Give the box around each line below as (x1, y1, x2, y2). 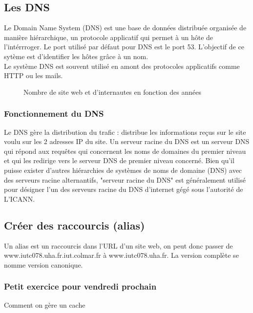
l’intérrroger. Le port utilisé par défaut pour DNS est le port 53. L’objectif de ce (4, 42, 244, 52)
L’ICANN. (4, 193, 35, 204)
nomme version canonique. (4, 259, 83, 270)
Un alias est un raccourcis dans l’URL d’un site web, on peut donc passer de (4, 240, 233, 250)
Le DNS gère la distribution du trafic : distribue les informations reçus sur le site (4, 126, 246, 137)
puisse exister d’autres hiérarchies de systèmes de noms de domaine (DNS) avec (4, 165, 242, 175)
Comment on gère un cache (4, 299, 85, 310)
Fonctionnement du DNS (4, 107, 104, 120)
